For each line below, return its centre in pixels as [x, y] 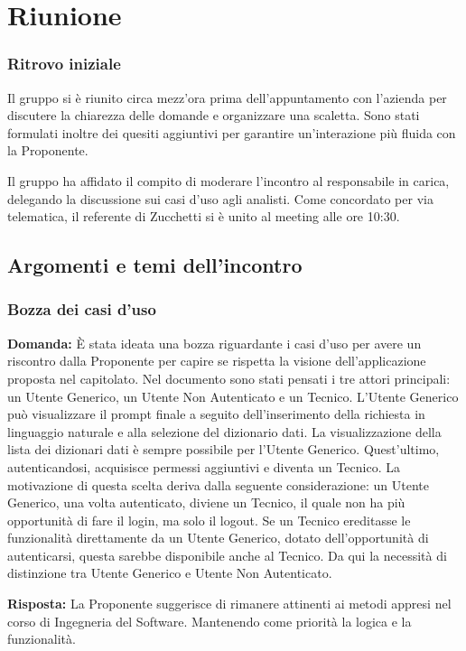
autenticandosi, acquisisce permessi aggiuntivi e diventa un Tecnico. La [204, 466]
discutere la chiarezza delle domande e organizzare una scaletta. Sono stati [214, 115]
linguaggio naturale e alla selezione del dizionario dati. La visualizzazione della [224, 431]
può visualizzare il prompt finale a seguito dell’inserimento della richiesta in [216, 414]
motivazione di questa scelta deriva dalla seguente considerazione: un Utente [219, 484]
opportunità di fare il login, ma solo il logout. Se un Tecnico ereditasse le [209, 520]
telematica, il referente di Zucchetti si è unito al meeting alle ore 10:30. [204, 216]
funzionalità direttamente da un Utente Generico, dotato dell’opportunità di [218, 538]
